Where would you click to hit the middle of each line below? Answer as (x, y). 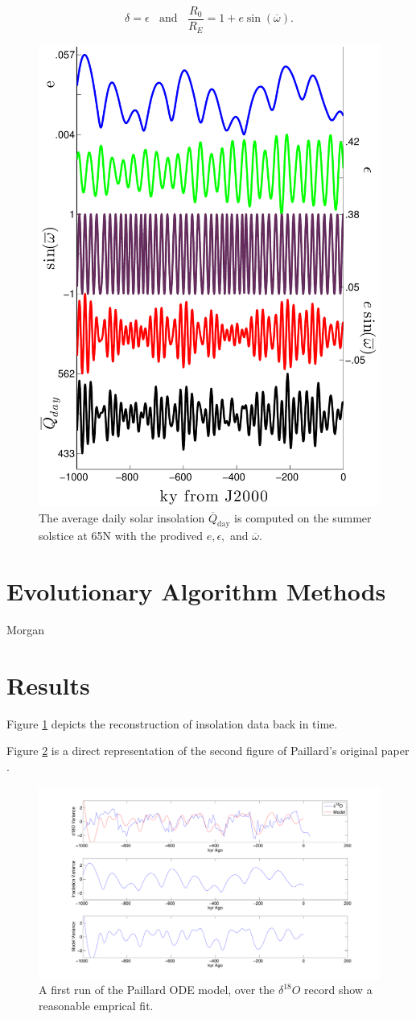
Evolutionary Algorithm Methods (196, 591)
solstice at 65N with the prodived (121, 536)
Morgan (26, 630)
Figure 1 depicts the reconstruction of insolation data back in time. (172, 723)
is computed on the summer (303, 517)
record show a (338, 990)
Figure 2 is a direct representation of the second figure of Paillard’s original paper (208, 751)
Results (48, 685)
